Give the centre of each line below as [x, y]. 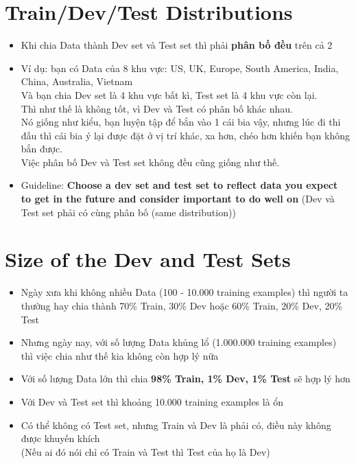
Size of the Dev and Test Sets [148, 259]
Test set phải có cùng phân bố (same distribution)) [128, 212]
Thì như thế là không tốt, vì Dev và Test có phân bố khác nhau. [157, 108]
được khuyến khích [60, 438]
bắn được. [42, 149]
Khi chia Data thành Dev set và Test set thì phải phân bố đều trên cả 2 [177, 45]
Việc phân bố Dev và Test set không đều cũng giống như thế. [150, 162]
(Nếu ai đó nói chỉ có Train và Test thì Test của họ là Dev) [145, 451]
